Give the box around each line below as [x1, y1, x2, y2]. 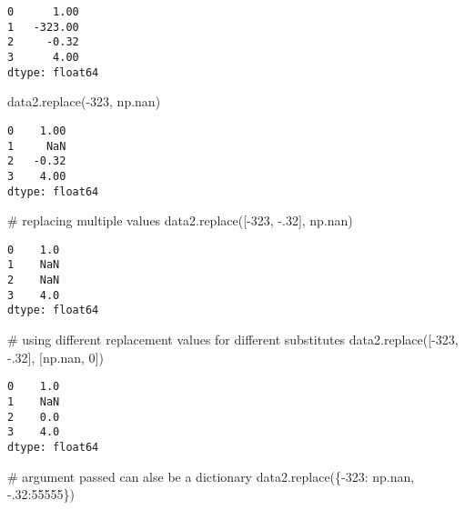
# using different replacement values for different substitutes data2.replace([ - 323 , [7, 330, 459, 349]
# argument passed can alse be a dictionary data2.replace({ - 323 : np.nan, [7, 466, 415, 485]
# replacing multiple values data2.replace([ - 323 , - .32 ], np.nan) [7, 211, 353, 230]
